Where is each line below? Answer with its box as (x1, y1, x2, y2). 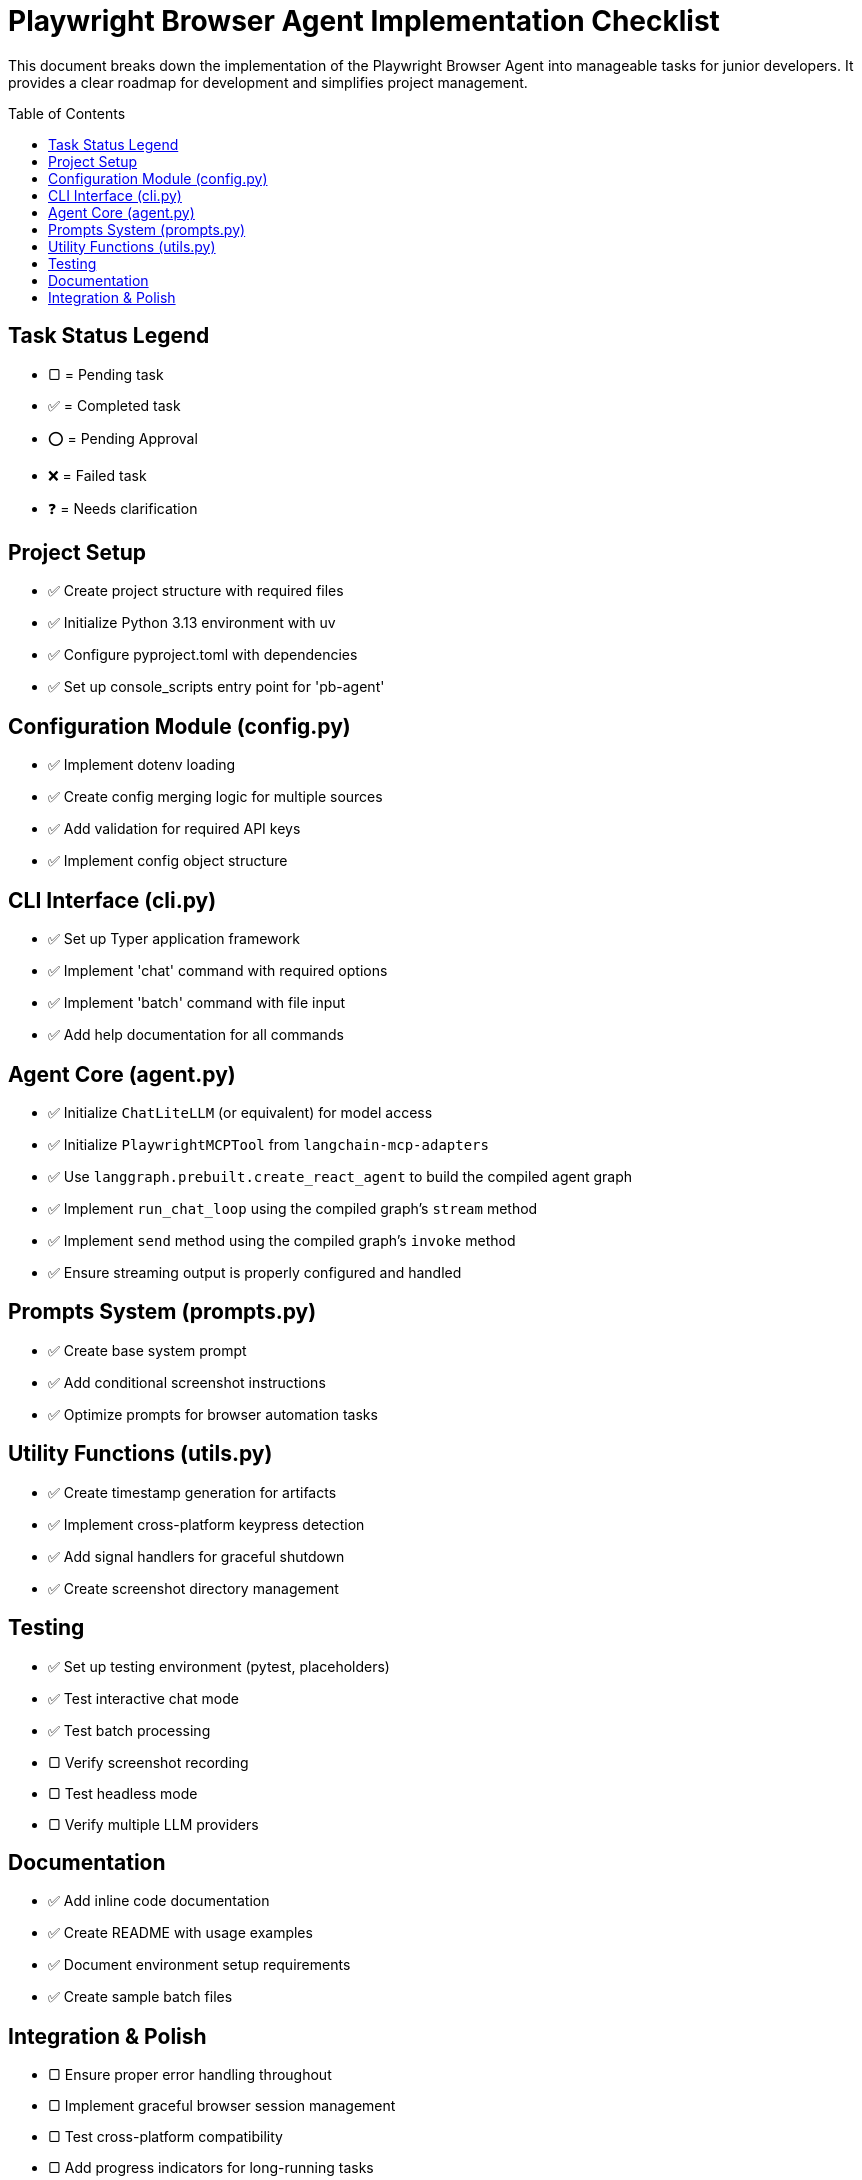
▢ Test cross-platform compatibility (48, 2128, 283, 2146)
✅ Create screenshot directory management (48, 1579, 339, 1597)
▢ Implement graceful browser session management (48, 2097, 396, 2115)
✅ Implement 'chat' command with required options (48, 962, 388, 980)
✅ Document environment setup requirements (48, 1956, 351, 1974)
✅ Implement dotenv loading (48, 756, 236, 774)
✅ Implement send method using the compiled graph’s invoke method (48, 1231, 516, 1249)
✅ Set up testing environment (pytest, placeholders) (48, 1657, 390, 1675)
